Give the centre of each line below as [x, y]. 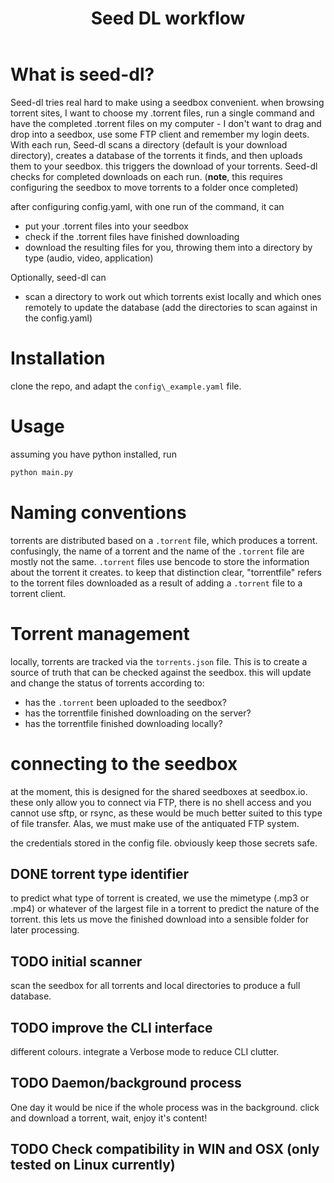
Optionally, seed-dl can [58, 277]
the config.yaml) [58, 318]
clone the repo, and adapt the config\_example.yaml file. [126, 386]
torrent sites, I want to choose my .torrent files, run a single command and [162, 113]
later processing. [45, 930]
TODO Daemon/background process [126, 1083]
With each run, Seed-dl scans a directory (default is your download [149, 144]
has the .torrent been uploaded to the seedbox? [125, 702]
